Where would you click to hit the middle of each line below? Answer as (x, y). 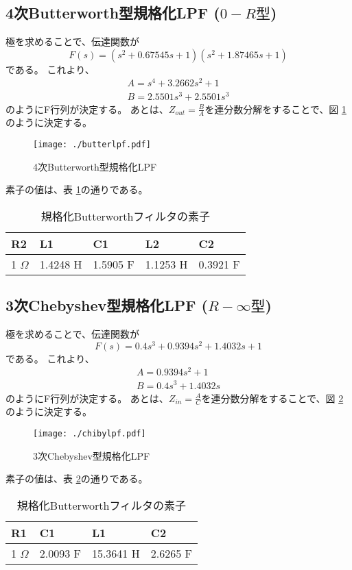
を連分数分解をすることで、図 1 (275, 109)
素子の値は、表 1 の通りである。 (77, 189)
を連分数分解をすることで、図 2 (272, 398)
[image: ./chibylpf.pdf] (90, 433)
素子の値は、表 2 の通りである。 (77, 479)
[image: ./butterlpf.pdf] (92, 145)
